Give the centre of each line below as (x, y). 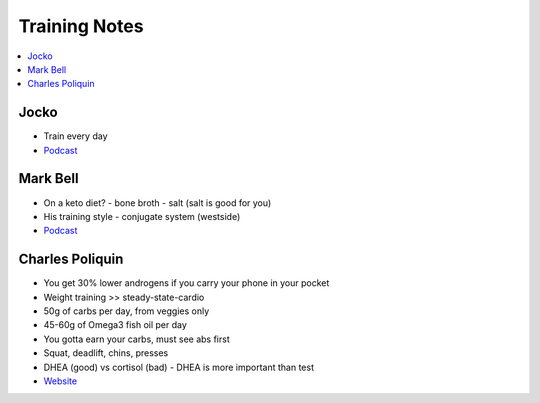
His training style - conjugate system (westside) (142, 216)
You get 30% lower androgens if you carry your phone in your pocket (186, 283)
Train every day (76, 136)
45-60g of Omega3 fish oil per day (115, 325)
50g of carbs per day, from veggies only (126, 311)
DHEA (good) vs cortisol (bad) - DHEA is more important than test (179, 367)
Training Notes (81, 26)
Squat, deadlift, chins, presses (106, 353)
